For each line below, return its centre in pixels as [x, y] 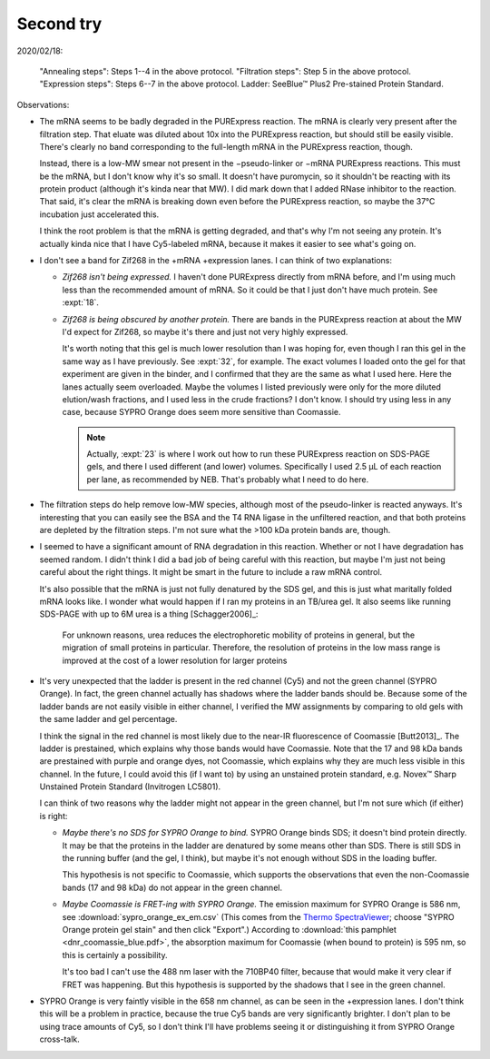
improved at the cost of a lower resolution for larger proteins [175, 660]
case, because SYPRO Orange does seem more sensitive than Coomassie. [201, 412]
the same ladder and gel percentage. [108, 719]
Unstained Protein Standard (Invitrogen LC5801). [130, 787]
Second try [59, 24]
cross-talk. [60, 1039]
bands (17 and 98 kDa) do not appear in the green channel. [172, 887]
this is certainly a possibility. [115, 955]
